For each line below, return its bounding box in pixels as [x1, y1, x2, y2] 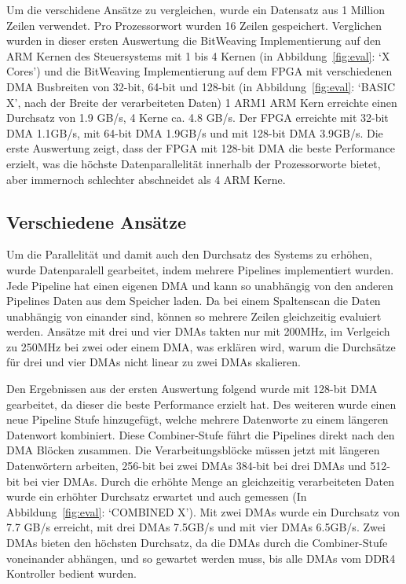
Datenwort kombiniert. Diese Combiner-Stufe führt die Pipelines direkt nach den [6, 426, 395, 443]
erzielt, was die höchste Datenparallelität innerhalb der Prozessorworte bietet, [6, 155, 381, 171]
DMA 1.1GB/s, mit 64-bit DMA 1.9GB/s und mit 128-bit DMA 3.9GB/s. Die [6, 124, 383, 141]
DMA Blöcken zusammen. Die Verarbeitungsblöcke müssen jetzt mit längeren [6, 442, 380, 458]
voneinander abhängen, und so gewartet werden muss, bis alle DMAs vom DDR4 [6, 549, 396, 566]
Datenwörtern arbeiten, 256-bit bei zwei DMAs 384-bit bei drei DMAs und [6, 457, 367, 474]
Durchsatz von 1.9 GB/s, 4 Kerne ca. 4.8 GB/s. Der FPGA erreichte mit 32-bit [6, 109, 389, 126]
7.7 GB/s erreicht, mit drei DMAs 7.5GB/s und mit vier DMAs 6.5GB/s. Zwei [6, 519, 386, 535]
